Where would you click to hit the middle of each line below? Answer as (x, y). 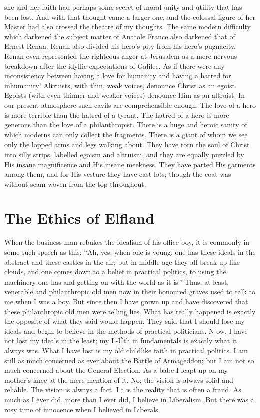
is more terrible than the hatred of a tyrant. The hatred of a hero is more (117, 115)
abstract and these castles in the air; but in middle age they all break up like (122, 262)
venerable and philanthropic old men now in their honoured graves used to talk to (130, 291)
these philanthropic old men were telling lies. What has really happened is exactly (130, 311)
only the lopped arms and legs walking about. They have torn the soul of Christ (127, 144)
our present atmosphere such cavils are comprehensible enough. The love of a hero (130, 105)
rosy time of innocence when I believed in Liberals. (82, 409)
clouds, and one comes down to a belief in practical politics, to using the (115, 272)
